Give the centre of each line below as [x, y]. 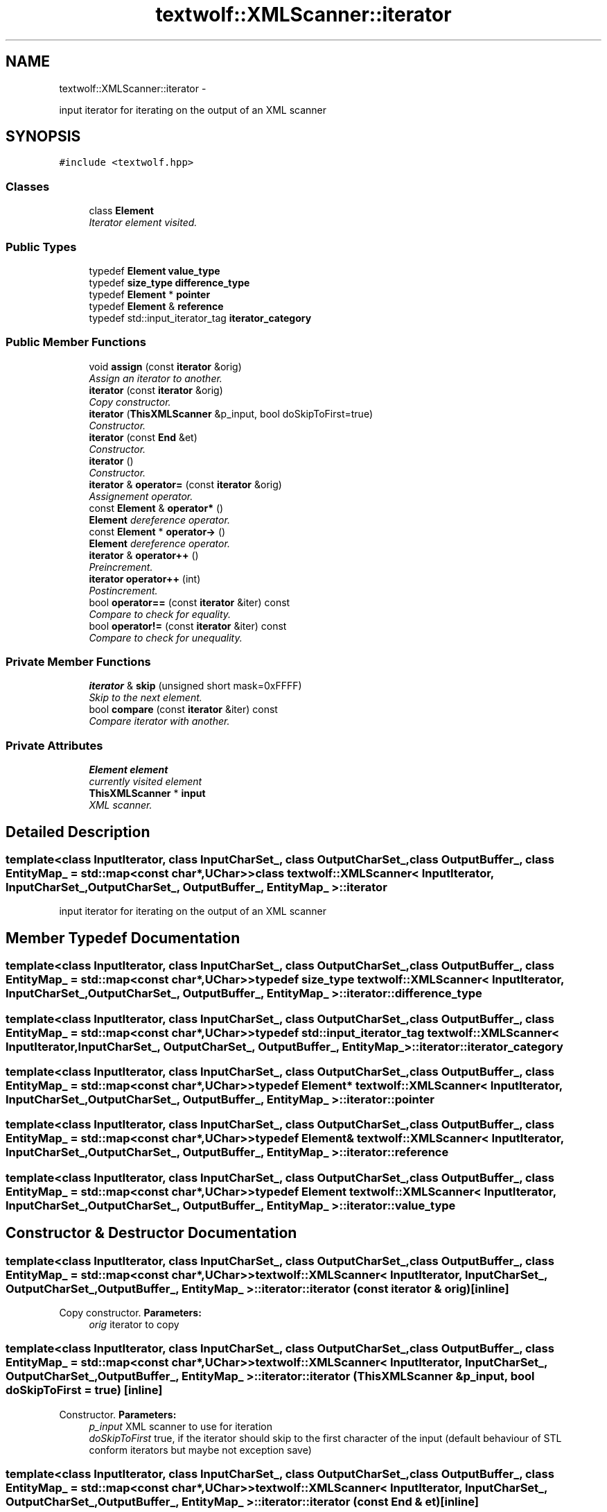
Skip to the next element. [146, 698]
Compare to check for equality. [160, 614]
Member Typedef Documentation [123, 938]
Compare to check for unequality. [166, 637]
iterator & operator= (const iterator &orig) [185, 484]
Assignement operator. [141, 496]
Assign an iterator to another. [156, 378]
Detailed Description [78, 832]
